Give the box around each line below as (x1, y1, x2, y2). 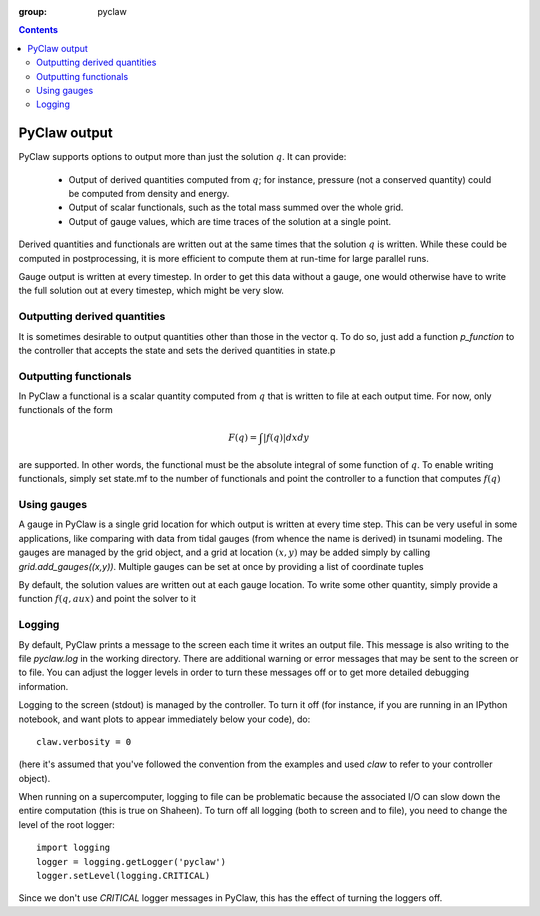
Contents (18, 24, 59, 36)
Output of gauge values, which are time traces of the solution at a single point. (68, 215, 392, 227)
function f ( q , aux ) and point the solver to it (18, 593, 197, 605)
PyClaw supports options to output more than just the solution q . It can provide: (18, 151, 347, 163)
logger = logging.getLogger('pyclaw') (36, 856, 227, 867)
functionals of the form (18, 404, 114, 416)
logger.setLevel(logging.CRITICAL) (36, 870, 211, 882)
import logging (36, 842, 111, 854)
